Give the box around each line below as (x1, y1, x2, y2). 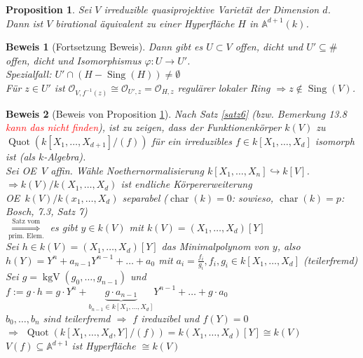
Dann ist (6, 15, 43, 30)
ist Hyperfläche (71, 338, 136, 353)
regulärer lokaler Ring (177, 80, 270, 95)
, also (277, 239, 301, 254)
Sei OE (6, 163, 36, 177)
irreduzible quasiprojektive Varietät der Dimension (104, 2, 320, 16)
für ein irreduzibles (151, 133, 232, 148)
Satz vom (12, 217, 41, 225)
